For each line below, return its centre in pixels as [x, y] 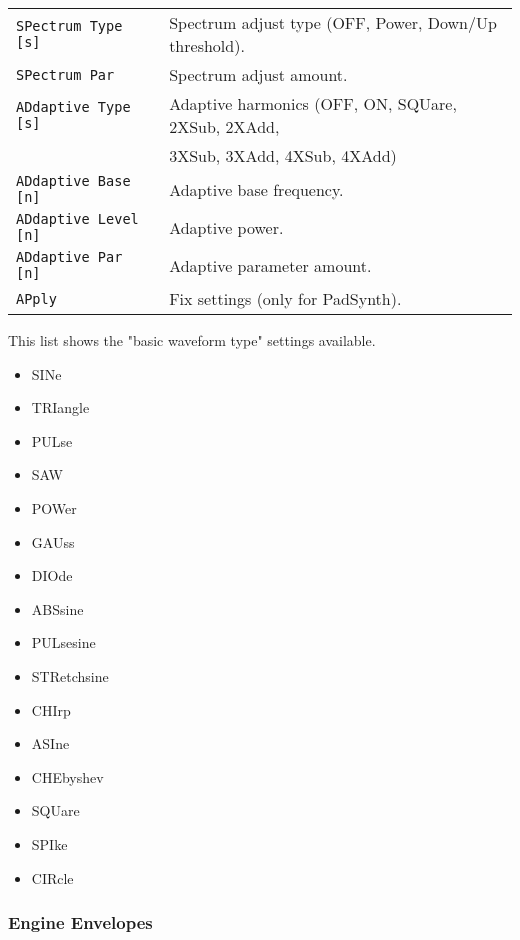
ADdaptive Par [69, 257]
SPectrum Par [65, 74]
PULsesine [63, 642]
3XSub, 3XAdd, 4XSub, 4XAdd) [283, 155]
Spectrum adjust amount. [258, 74]
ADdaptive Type [73, 107]
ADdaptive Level [77, 219]
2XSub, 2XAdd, [224, 126]
